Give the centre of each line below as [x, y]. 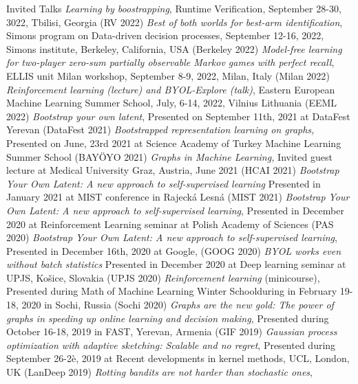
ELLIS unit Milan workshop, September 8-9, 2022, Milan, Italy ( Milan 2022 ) [168, 75]
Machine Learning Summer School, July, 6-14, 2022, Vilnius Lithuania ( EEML [172, 103]
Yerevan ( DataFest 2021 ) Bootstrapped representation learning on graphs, [160, 129]
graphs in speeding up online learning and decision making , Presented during [168, 318]
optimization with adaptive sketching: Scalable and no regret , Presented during [171, 345]
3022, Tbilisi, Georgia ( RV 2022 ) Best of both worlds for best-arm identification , [175, 22]
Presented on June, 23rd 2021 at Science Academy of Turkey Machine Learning [174, 143]
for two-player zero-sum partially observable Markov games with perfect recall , [170, 62]
